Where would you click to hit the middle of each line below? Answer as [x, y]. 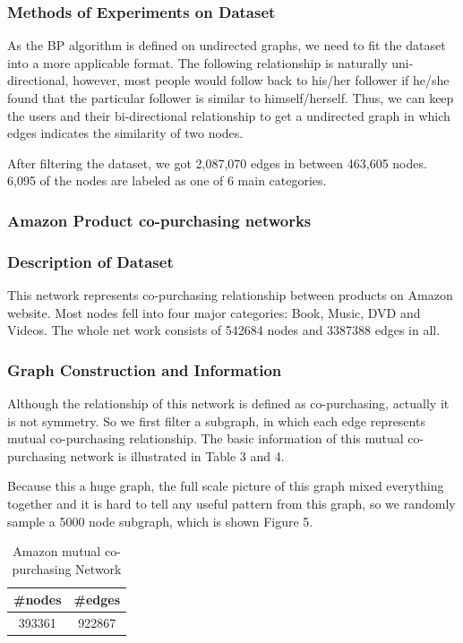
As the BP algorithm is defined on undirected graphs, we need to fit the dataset [227, 45]
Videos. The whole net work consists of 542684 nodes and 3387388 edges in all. [224, 330]
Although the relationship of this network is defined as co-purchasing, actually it [228, 403]
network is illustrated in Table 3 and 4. [177, 455]
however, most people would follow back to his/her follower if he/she [261, 80]
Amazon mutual [57, 551]
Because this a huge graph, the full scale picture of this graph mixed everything [226, 486]
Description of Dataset [90, 261]
